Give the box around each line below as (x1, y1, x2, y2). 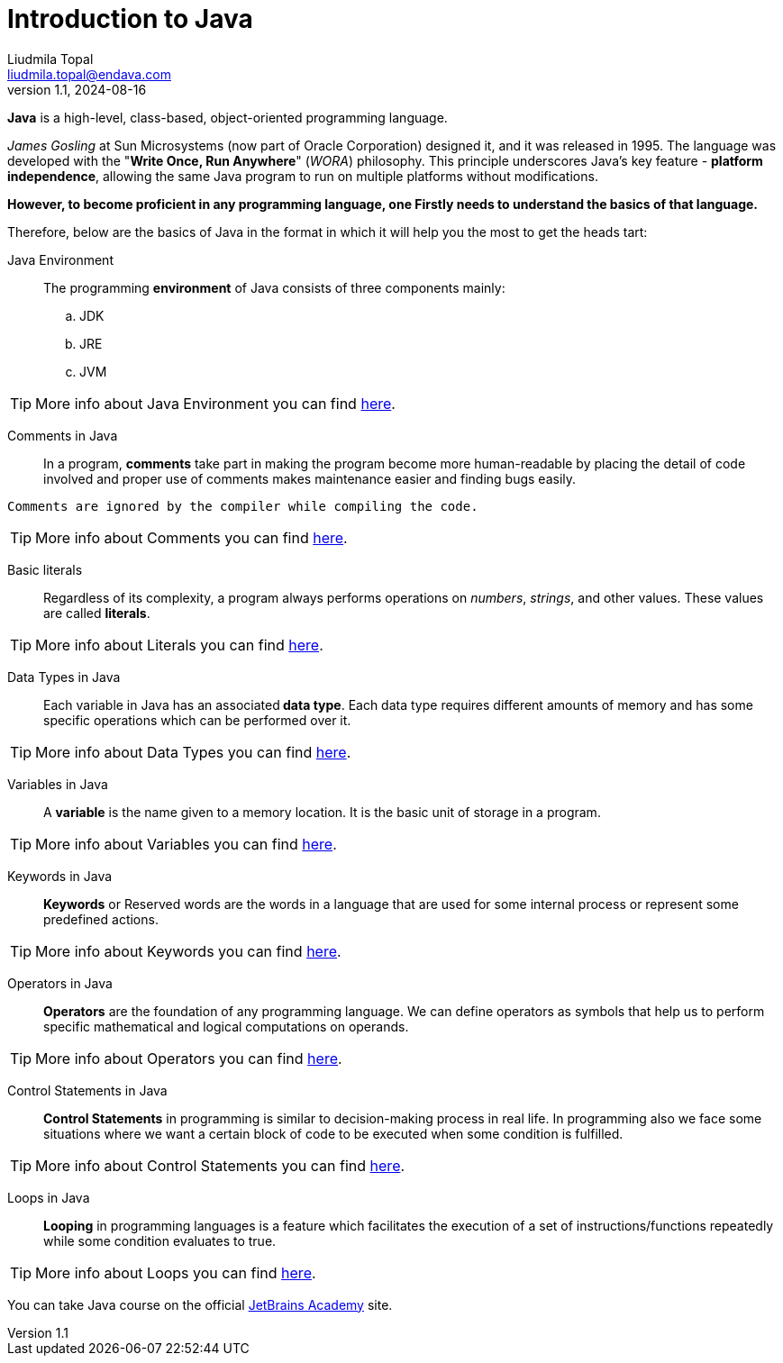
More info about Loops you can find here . (35, 1263, 316, 1282)
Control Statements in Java (7, 1082, 168, 1098)
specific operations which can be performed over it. (43, 712, 351, 728)
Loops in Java (7, 1189, 90, 1205)
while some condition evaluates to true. (43, 1232, 277, 1249)
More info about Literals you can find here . (35, 635, 323, 654)
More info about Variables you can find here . (35, 834, 337, 853)
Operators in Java (7, 975, 113, 991)
